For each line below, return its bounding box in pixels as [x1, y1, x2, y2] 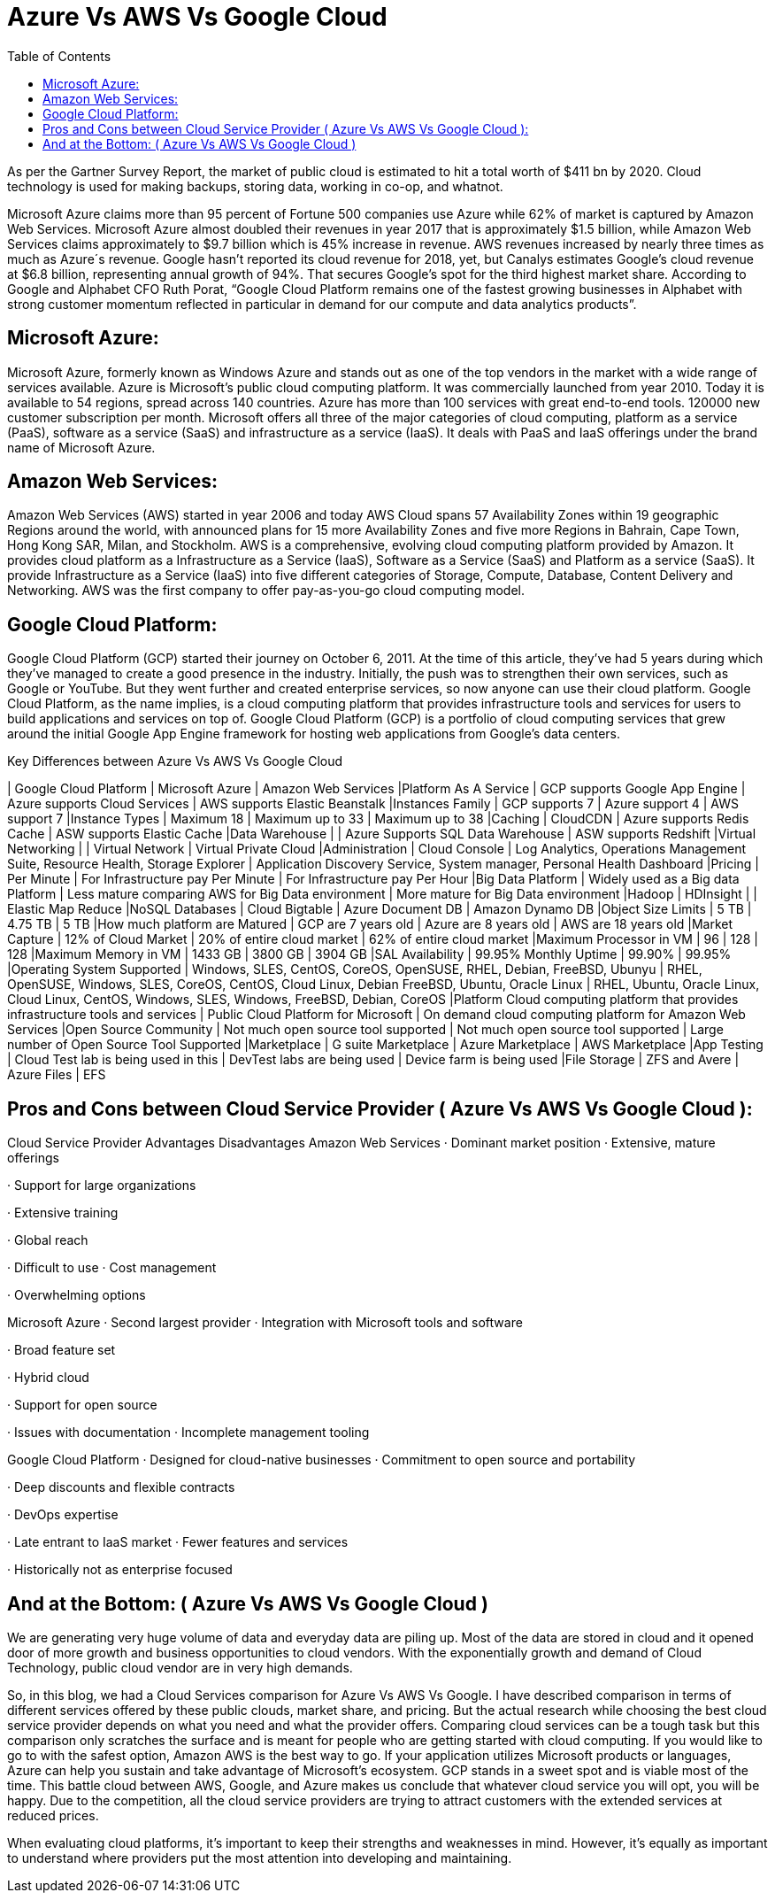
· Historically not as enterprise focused [7, 1562, 233, 1578]
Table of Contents [7, 48, 111, 64]
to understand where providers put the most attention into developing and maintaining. [7, 1850, 512, 1865]
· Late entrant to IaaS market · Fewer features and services [7, 1534, 349, 1550]
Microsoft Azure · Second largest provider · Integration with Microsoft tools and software [7, 1315, 523, 1331]
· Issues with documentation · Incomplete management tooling [7, 1425, 370, 1440]
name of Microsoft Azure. [7, 439, 156, 455]
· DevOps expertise [7, 1507, 119, 1523]
